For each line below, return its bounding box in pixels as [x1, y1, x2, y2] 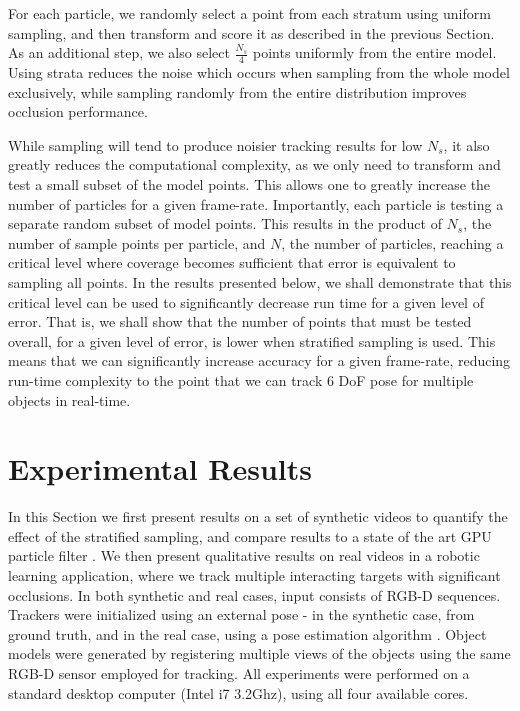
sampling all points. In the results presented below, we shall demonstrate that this [8, 271, 512, 292]
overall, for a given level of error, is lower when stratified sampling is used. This [8, 330, 496, 351]
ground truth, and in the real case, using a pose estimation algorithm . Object [8, 623, 487, 644]
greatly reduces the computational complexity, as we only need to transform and [8, 154, 501, 175]
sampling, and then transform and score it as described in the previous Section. [8, 22, 495, 43]
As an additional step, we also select [8, 42, 230, 63]
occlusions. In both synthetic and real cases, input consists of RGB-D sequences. [8, 584, 501, 605]
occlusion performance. [8, 101, 148, 122]
